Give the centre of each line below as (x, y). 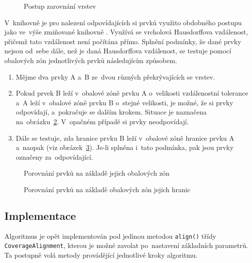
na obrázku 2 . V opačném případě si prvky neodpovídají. (102, 121)
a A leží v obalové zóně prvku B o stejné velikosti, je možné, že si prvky (125, 102)
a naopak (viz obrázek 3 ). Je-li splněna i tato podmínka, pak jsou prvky (125, 147)
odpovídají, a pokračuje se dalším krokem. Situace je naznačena (111, 112)
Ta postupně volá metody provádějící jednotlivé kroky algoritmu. (101, 255)
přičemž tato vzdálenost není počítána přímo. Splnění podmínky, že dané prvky (123, 41)
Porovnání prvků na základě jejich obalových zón (97, 173)
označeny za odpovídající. (54, 156)
